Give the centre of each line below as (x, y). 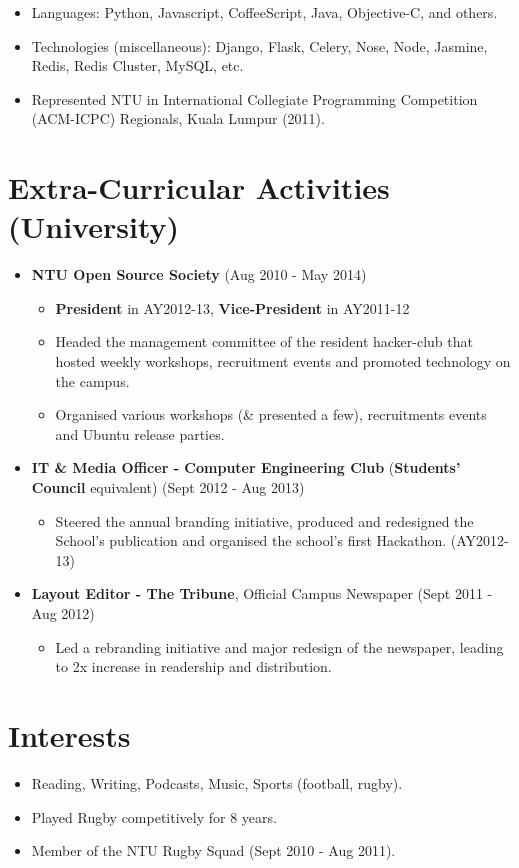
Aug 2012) (63, 613)
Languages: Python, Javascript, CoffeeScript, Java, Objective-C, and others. (264, 12)
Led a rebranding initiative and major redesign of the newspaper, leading (279, 646)
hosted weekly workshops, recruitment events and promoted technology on (283, 361)
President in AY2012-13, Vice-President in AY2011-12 (232, 307)
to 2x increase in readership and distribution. (193, 666)
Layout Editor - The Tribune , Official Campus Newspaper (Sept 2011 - (262, 593)
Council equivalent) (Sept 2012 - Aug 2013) (168, 487)
